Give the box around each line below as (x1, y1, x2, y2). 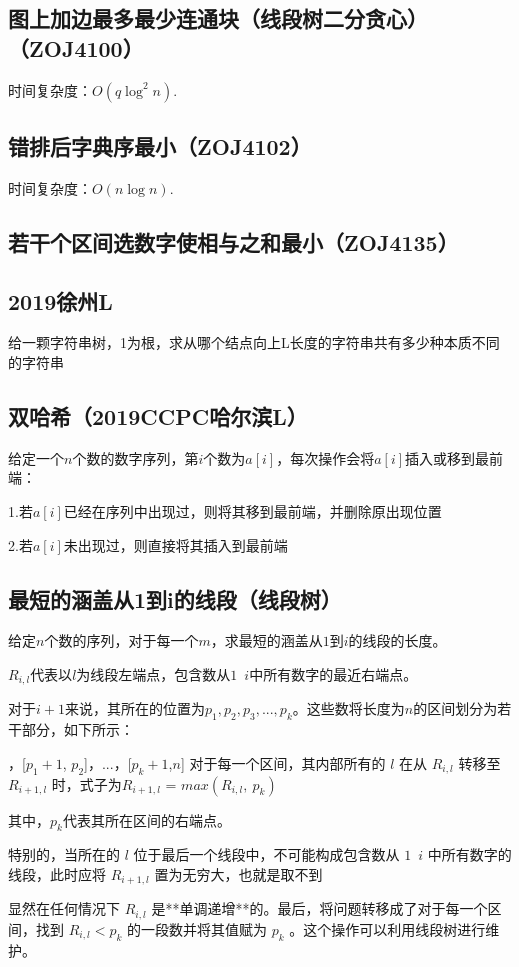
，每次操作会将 (276, 447, 375, 468)
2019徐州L (8, 285, 113, 316)
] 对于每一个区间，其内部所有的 (180, 752, 386, 773)
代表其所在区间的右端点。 (62, 809, 231, 830)
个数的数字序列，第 (72, 447, 199, 468)
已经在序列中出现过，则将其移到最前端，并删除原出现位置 (63, 500, 442, 521)
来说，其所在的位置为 (64, 698, 205, 719)
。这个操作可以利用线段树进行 (289, 918, 486, 939)
